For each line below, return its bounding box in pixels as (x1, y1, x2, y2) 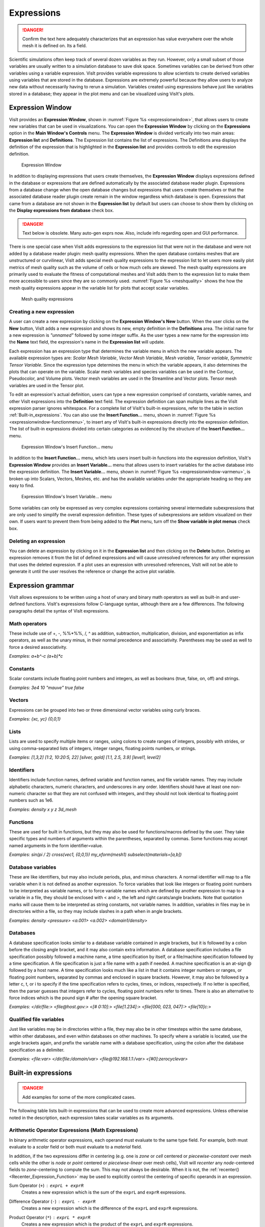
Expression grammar (9, 581, 75, 589)
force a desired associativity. (9, 644, 67, 650)
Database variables (9, 864, 56, 871)
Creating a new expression (9, 308, 75, 315)
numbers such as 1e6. (9, 798, 53, 803)
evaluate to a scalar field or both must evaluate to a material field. (9, 1144, 142, 1150)
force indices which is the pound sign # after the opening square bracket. (9, 994, 158, 1001)
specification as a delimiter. (9, 1047, 65, 1053)
